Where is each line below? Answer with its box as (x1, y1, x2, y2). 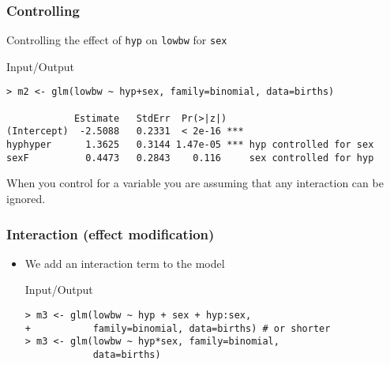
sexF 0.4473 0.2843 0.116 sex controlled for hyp (6, 152, 374, 164)
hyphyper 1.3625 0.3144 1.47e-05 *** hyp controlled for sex (6, 139, 374, 151)
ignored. (6, 190, 46, 206)
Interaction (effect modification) (6, 224, 215, 243)
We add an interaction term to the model (24, 254, 225, 271)
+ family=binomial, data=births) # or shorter (24, 322, 331, 334)
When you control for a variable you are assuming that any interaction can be (6, 175, 384, 191)
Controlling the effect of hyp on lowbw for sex (6, 32, 227, 48)
